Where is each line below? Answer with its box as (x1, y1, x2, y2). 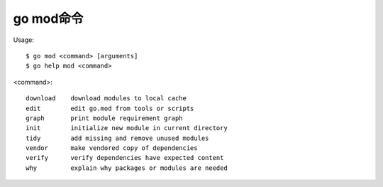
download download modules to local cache (26, 95, 187, 102)
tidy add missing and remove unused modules (26, 134, 209, 142)
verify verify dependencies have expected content (26, 154, 224, 162)
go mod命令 (13, 11, 84, 26)
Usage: (13, 36, 35, 44)
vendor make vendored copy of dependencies (26, 144, 198, 152)
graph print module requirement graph (26, 114, 184, 122)
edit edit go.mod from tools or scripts (26, 104, 194, 112)
